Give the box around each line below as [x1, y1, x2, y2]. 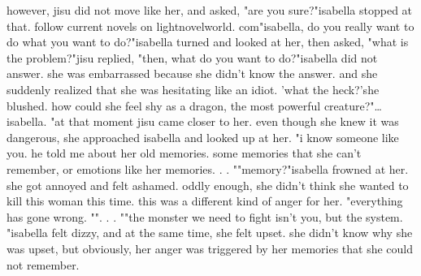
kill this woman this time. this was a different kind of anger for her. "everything [7, 192, 403, 209]
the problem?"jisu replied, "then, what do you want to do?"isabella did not [7, 49, 378, 66]
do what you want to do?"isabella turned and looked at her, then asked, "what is [7, 33, 409, 50]
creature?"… [323, 97, 382, 114]
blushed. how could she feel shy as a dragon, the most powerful [7, 97, 321, 114]
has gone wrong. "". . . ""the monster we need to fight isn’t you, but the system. [7, 208, 403, 225]
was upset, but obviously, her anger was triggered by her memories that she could [7, 239, 414, 257]
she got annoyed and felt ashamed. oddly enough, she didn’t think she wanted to [7, 176, 409, 193]
